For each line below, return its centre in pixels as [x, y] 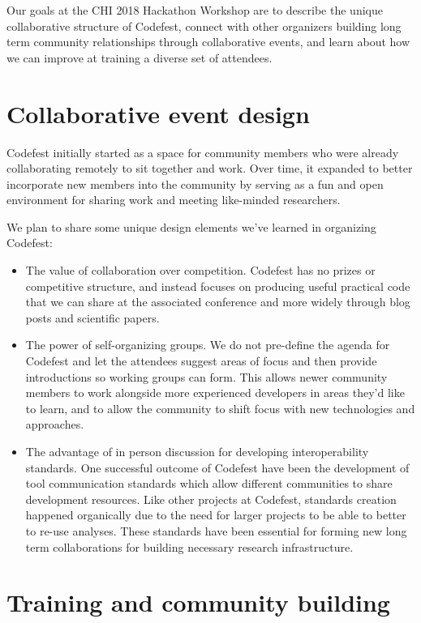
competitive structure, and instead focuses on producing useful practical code [218, 286]
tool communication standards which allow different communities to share [209, 483]
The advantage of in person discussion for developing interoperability [197, 451]
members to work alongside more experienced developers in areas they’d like [215, 393]
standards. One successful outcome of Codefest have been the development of [217, 467]
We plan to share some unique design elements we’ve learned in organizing [191, 226]
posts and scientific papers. [92, 317]
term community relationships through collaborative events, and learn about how [208, 42]
